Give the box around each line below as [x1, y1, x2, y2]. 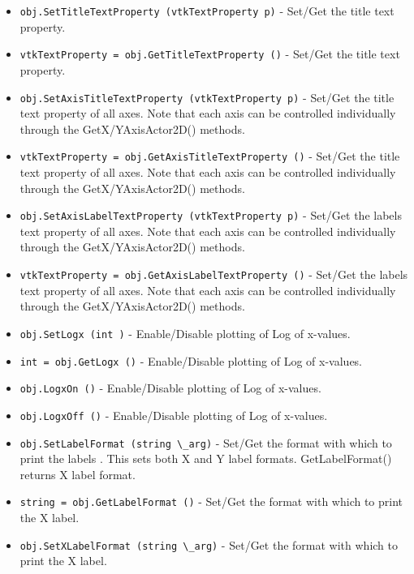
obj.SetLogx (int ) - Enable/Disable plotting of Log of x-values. [19, 324, 351, 341]
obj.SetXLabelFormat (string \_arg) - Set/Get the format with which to [19, 536, 398, 553]
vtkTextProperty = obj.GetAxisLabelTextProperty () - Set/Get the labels [19, 266, 408, 283]
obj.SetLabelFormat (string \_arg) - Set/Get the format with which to [19, 434, 392, 451]
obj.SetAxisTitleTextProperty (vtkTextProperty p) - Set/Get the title [19, 88, 395, 105]
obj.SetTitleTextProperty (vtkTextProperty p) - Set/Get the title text [19, 2, 395, 19]
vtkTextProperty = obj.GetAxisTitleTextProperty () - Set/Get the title [19, 148, 400, 165]
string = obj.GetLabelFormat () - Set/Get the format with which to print [19, 493, 403, 510]
